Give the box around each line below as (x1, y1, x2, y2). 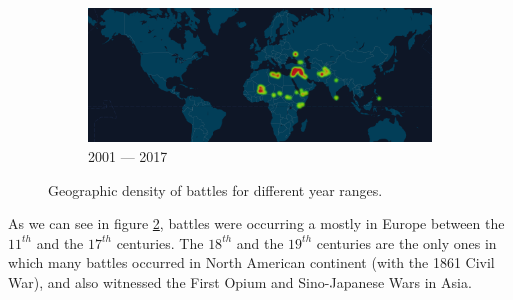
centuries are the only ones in (316, 232, 497, 253)
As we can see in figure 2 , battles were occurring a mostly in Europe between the (8, 213, 505, 234)
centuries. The (116, 232, 204, 253)
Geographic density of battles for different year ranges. (48, 179, 383, 200)
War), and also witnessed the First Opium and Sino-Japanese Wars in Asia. (8, 271, 472, 292)
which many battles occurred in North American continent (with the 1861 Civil (8, 252, 495, 273)
